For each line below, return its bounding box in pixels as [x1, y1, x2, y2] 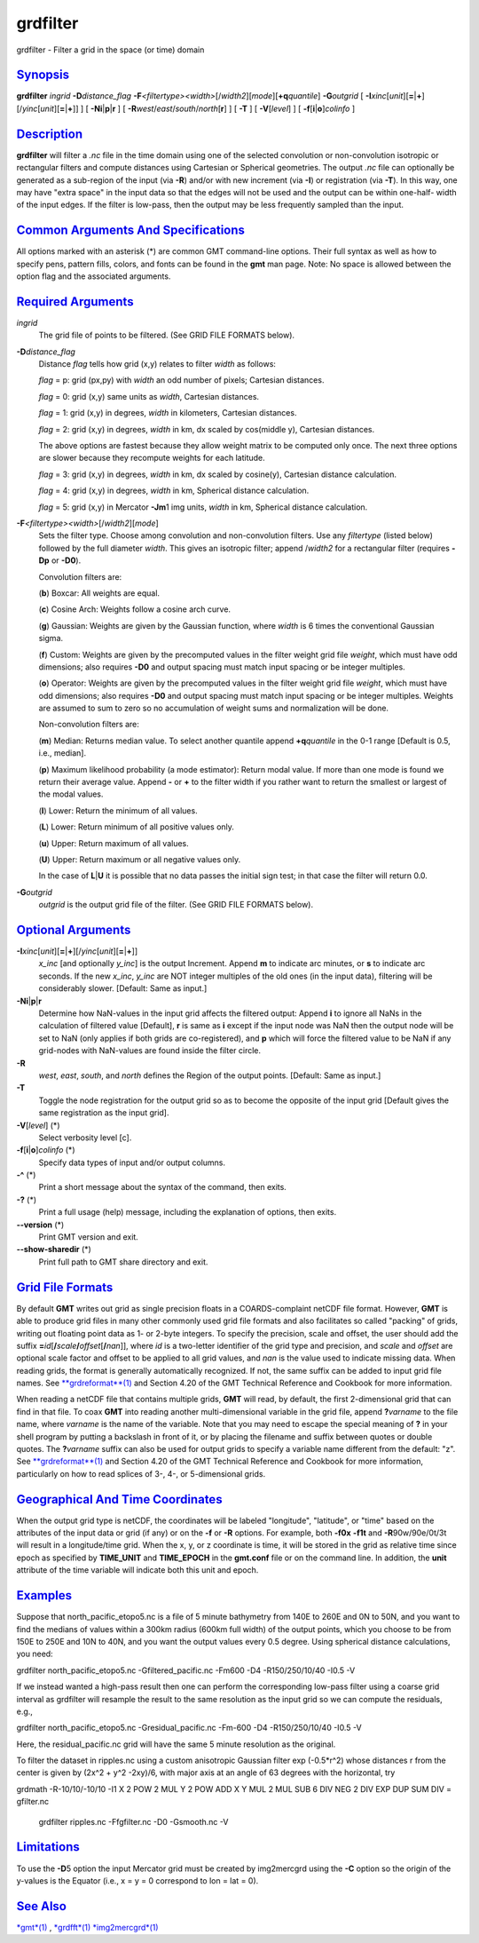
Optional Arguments [16, 922, 131, 937]
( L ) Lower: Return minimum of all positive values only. [38, 821, 235, 832]
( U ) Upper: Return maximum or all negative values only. [38, 853, 241, 865]
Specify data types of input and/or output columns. [38, 1157, 226, 1168]
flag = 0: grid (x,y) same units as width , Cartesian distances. [38, 391, 260, 401]
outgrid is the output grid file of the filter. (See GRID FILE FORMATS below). [38, 900, 314, 910]
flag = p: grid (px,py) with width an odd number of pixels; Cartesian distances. [38, 375, 325, 385]
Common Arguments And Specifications [16, 223, 246, 238]
